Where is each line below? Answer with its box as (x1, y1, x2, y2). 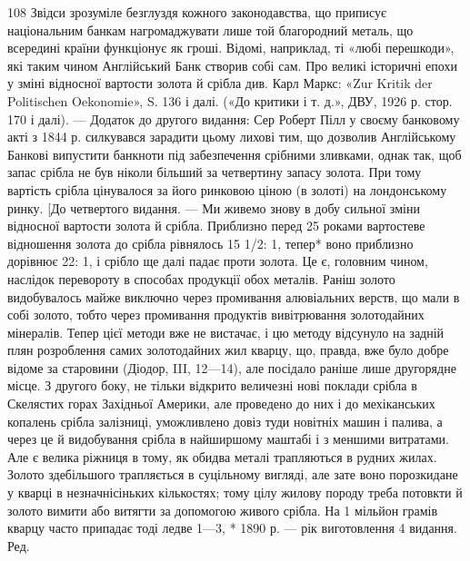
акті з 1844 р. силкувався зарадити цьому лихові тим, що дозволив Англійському (7, 127, 456, 146)
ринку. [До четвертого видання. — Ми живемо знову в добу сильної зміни (7, 198, 420, 217)
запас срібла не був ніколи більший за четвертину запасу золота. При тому (7, 162, 422, 182)
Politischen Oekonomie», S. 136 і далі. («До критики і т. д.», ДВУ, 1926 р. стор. (7, 91, 453, 110)
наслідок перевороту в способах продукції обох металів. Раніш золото (7, 269, 395, 288)
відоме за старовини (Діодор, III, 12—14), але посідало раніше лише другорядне (7, 358, 456, 377)
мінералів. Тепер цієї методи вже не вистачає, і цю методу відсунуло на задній (7, 322, 445, 341)
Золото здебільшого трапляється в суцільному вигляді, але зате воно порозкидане (7, 465, 458, 484)
